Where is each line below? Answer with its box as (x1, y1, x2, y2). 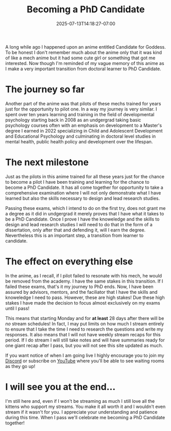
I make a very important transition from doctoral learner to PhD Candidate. (5, 66, 162, 72)
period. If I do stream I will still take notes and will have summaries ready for (5, 337, 165, 343)
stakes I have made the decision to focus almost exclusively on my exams (5, 299, 160, 306)
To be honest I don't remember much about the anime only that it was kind (5, 49, 162, 55)
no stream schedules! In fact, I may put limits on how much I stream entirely (5, 320, 164, 327)
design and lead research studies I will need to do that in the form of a (5, 221, 153, 227)
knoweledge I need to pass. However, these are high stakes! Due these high (5, 294, 165, 300)
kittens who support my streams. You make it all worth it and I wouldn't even (5, 403, 166, 410)
